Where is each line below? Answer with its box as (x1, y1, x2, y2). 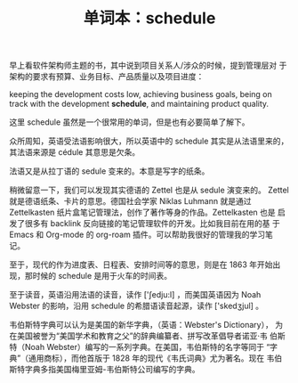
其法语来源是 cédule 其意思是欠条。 (9, 147, 141, 158)
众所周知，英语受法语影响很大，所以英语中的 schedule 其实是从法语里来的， (9, 135, 289, 147)
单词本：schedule (83, 8, 216, 29)
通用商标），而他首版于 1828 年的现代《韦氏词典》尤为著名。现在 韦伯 (28, 353, 283, 363)
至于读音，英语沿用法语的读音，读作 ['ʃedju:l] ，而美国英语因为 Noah (9, 289, 262, 300)
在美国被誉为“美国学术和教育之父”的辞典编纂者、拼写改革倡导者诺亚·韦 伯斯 (9, 330, 286, 341)
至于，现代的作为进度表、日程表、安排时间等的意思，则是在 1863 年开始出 (9, 259, 281, 270)
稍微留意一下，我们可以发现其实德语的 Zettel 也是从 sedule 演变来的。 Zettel (9, 184, 289, 196)
